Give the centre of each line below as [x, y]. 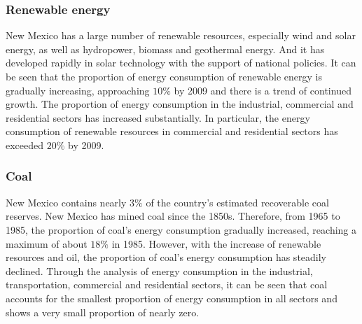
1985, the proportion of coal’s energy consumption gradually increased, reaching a [181, 229]
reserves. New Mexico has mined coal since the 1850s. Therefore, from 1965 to [173, 216]
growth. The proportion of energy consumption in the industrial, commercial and [180, 104]
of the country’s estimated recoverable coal [237, 202]
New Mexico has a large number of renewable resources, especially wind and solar [181, 35]
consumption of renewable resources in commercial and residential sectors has [172, 131]
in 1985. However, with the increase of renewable [216, 243]
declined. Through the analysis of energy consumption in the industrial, [159, 270]
